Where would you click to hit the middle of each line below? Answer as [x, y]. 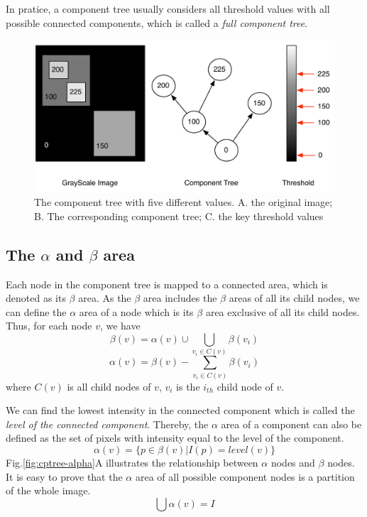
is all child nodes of [109, 386]
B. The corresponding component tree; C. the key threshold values [179, 216]
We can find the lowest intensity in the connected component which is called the [180, 410]
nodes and [293, 463]
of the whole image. [48, 490]
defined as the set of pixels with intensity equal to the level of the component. [175, 438]
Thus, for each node [49, 326]
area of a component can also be [291, 424]
